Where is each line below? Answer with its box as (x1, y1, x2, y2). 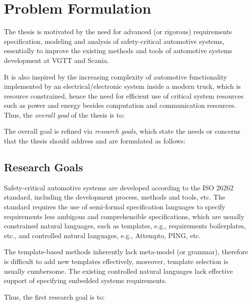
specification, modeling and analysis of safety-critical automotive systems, (4, 36, 224, 46)
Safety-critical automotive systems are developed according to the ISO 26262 (4, 182, 234, 192)
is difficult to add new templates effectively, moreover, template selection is (4, 256, 229, 266)
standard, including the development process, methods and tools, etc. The (4, 192, 226, 202)
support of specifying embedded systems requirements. (4, 275, 167, 285)
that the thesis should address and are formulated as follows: (4, 136, 186, 146)
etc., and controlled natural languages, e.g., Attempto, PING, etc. (4, 230, 201, 240)
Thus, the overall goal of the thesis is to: (4, 109, 125, 120)
